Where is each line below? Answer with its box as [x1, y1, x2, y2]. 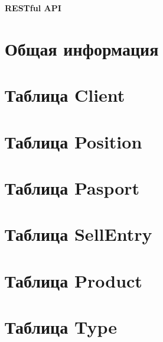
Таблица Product [5, 268, 142, 292]
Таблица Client [5, 83, 125, 107]
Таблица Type [5, 315, 118, 339]
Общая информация [5, 36, 159, 60]
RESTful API [5, 2, 61, 14]
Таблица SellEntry [5, 222, 152, 246]
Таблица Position [5, 129, 142, 153]
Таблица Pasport [5, 175, 140, 199]
